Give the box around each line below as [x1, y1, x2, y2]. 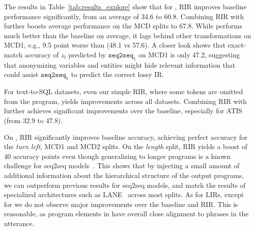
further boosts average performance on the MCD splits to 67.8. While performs [4, 21, 243, 31]
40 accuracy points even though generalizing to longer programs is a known [4, 151, 231, 161]
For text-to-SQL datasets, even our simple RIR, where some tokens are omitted [4, 86, 243, 97]
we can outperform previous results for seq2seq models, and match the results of [4, 179, 246, 190]
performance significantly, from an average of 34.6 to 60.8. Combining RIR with [4, 11, 244, 21]
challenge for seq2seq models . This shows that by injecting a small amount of [4, 160, 240, 171]
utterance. [4, 218, 34, 228]
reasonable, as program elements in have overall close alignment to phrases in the [4, 208, 249, 219]
